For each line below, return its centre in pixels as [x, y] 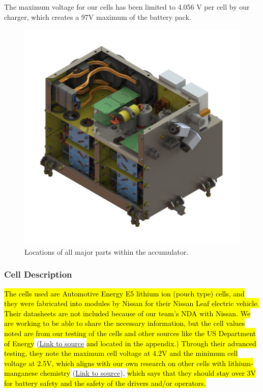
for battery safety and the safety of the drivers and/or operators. [105, 383]
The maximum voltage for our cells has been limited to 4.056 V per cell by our [127, 7]
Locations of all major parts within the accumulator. [107, 251]
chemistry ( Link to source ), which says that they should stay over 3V [148, 373]
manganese [21, 373]
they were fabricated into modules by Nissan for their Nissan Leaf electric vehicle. [132, 303]
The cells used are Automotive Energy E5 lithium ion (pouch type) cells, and [124, 293]
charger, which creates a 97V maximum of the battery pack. [98, 17]
